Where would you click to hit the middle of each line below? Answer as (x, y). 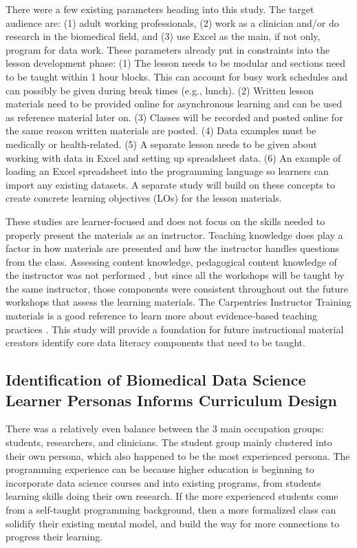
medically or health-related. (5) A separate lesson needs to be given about (162, 144)
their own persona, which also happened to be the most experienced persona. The (178, 455)
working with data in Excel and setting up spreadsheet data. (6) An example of (173, 157)
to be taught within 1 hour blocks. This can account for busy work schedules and (177, 76)
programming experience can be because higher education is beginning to (160, 469)
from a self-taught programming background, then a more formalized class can (171, 509)
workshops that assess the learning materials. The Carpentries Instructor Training (178, 302)
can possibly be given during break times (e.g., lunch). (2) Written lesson (160, 90)
